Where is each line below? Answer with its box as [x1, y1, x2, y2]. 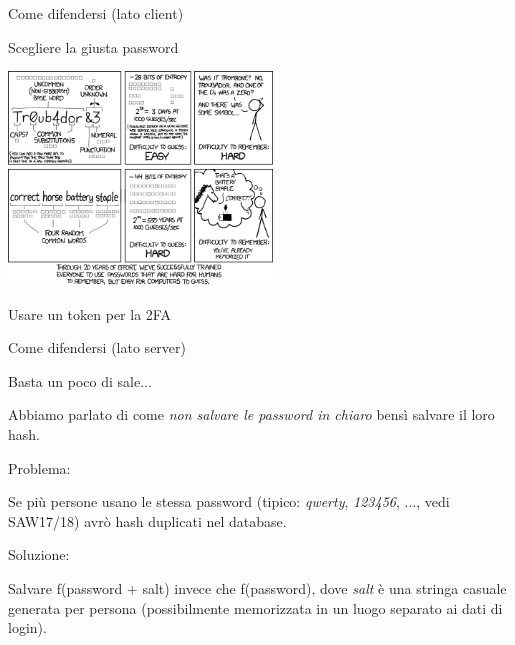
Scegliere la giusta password [8, 36, 179, 57]
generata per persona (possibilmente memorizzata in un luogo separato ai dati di [8, 597, 503, 618]
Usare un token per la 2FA [8, 303, 171, 324]
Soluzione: [8, 544, 70, 565]
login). [8, 617, 47, 638]
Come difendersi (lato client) [8, 3, 184, 23]
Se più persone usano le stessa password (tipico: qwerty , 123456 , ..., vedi [8, 491, 450, 512]
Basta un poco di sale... [8, 370, 152, 391]
